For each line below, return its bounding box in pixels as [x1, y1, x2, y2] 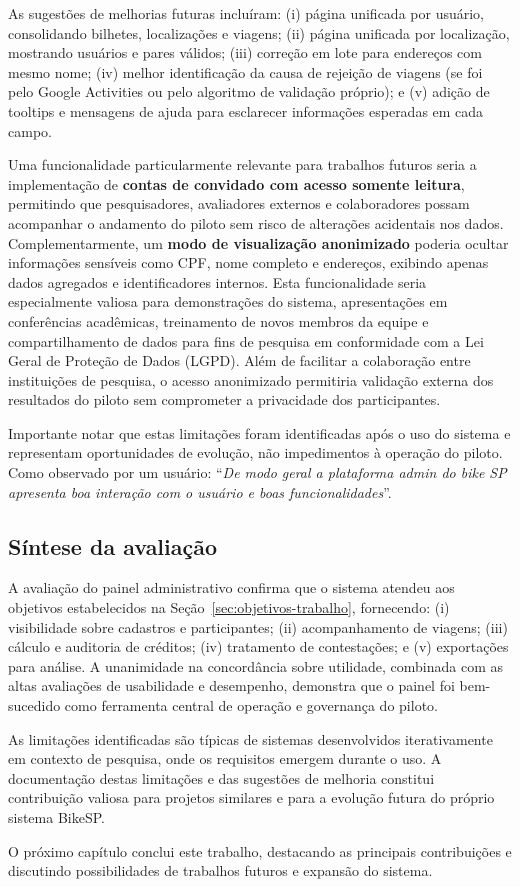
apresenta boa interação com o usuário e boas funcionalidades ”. [8, 481, 392, 502]
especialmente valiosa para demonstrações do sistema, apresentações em [8, 291, 448, 312]
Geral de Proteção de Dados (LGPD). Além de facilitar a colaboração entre [8, 350, 471, 371]
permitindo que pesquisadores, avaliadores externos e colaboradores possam [8, 193, 470, 214]
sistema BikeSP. [8, 806, 105, 827]
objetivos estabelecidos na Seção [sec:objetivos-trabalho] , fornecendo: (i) [8, 597, 450, 618]
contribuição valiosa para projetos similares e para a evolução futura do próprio [8, 787, 495, 808]
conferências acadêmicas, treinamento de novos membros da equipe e [8, 310, 429, 331]
